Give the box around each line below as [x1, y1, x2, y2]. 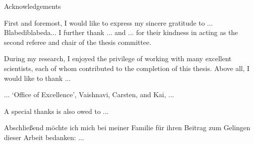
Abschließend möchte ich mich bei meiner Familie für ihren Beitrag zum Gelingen [4, 122, 251, 133]
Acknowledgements [4, 1, 61, 11]
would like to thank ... [4, 72, 71, 83]
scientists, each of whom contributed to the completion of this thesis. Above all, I [4, 63, 250, 73]
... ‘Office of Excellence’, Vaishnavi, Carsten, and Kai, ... [4, 89, 174, 100]
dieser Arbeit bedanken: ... [4, 132, 84, 142]
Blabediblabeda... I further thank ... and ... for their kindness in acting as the [4, 27, 238, 37]
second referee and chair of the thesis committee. [4, 36, 151, 47]
